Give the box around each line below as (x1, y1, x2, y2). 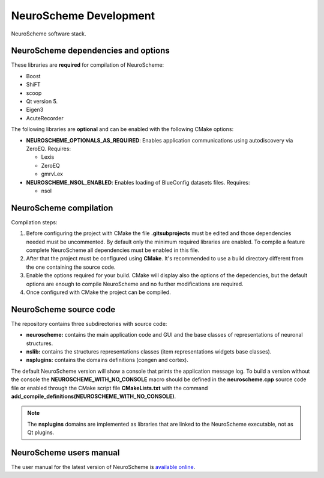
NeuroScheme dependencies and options (11, 46, 170, 56)
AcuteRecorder (26, 114, 64, 121)
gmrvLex (41, 170, 63, 177)
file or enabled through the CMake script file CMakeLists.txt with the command (11, 384, 208, 391)
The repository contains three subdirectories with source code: (11, 320, 167, 327)
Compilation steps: (11, 218, 58, 225)
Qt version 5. (26, 98, 58, 105)
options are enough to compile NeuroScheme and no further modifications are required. (26, 280, 244, 287)
